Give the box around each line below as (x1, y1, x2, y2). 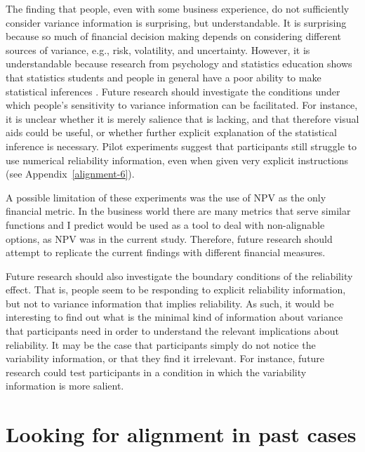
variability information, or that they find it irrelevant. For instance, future (6, 351, 325, 366)
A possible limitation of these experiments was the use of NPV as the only (6, 190, 326, 204)
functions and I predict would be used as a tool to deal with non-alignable (6, 217, 325, 232)
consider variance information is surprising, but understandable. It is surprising (6, 15, 347, 29)
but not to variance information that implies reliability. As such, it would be (6, 295, 334, 310)
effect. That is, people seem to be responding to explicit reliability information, (6, 282, 346, 297)
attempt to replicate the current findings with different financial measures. (6, 245, 326, 260)
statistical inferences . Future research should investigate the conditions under (6, 84, 340, 98)
